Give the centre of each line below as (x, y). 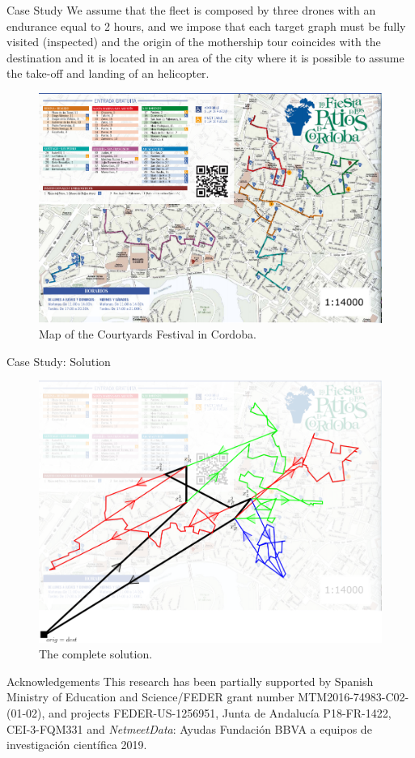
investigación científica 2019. (77, 745)
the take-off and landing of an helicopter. (108, 73)
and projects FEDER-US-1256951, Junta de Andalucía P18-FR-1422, (220, 712)
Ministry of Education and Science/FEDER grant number (150, 697)
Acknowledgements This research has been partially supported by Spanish (190, 681)
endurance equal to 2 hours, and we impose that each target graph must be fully (206, 26)
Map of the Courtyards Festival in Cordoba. (148, 334)
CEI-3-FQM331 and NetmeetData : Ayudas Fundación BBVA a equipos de (189, 728)
